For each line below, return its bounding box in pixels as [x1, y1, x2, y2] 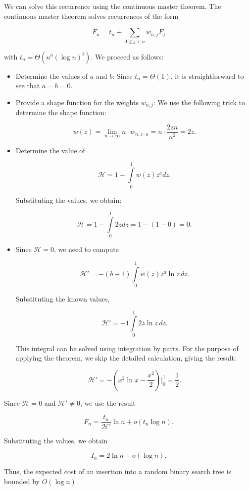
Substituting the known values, [15, 293, 110, 304]
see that [15, 80, 40, 91]
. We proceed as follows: [91, 51, 164, 61]
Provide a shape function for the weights [15, 97, 139, 107]
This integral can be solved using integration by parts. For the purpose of [15, 343, 239, 353]
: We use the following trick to [153, 97, 245, 107]
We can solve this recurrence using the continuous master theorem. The [4, 1, 221, 11]
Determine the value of [15, 145, 85, 155]
